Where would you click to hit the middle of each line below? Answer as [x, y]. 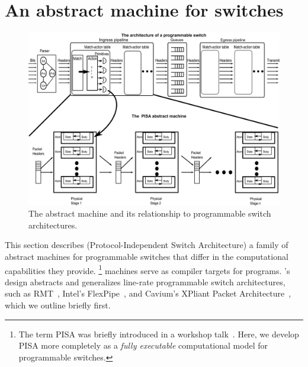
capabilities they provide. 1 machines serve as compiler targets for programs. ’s [147, 269]
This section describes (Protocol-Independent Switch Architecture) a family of [147, 245]
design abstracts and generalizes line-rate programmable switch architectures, [145, 281]
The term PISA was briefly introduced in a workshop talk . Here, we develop [159, 334]
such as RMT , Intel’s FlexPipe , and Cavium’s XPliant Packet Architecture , [148, 293]
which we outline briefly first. [58, 305]
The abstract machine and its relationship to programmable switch [150, 213]
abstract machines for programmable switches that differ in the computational [147, 256]
